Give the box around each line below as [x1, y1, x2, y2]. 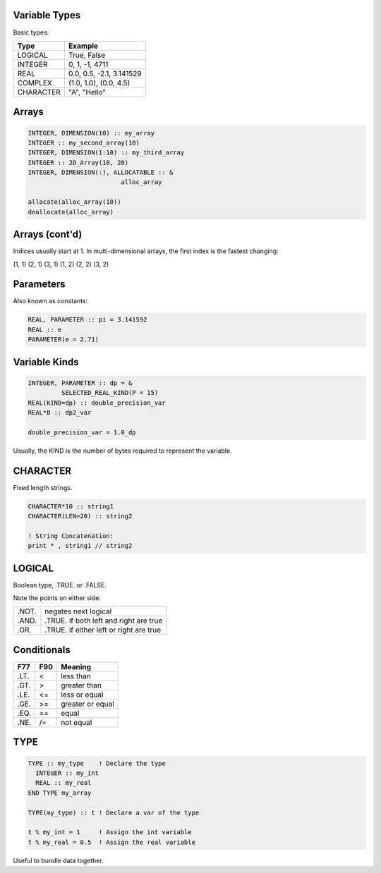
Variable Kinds [13, 356, 79, 368]
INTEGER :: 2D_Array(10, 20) [28, 159, 129, 166]
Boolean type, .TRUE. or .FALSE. [13, 580, 107, 589]
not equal [61, 717, 92, 727]
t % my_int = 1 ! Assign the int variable [28, 829, 192, 836]
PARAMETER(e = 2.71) [28, 336, 99, 343]
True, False [68, 50, 106, 60]
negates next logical [44, 606, 112, 616]
